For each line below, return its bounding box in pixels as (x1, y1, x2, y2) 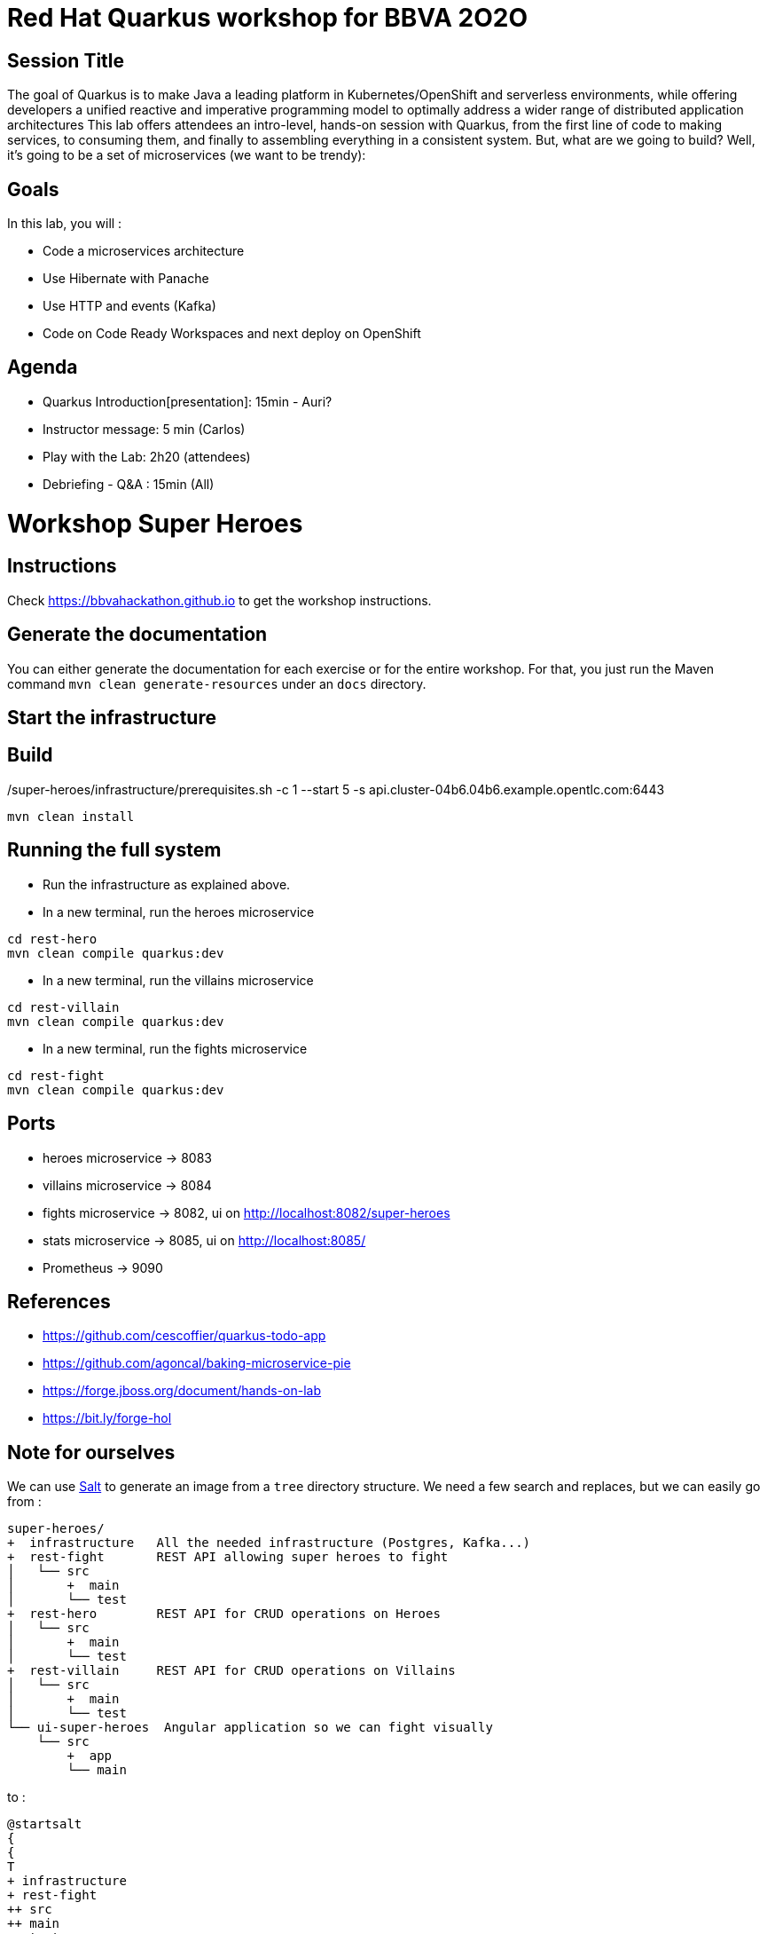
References (7, 1291, 111, 1313)
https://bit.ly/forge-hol (43, 1410, 172, 1426)
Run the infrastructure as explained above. (43, 876, 291, 892)
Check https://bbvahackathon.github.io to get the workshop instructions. (7, 592, 432, 608)
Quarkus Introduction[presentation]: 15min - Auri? (43, 393, 333, 409)
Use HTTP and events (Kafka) (43, 298, 216, 314)
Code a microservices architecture (43, 243, 245, 259)
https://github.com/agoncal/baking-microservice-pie (43, 1355, 351, 1371)
